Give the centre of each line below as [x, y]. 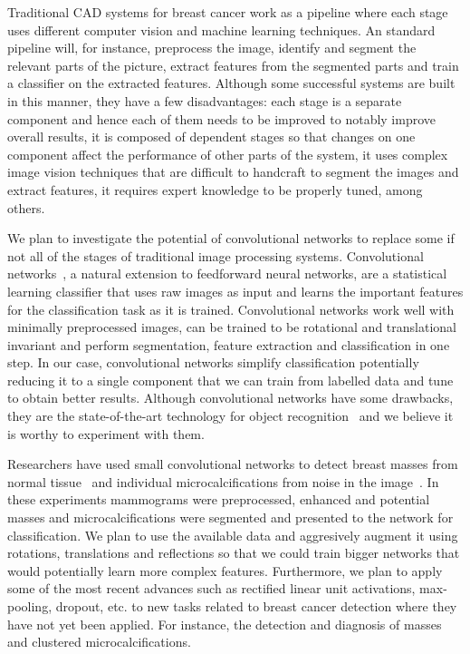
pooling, [30, 606]
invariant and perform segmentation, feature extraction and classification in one [229, 344]
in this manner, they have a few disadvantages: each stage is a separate [205, 100]
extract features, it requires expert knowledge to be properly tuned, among [215, 189]
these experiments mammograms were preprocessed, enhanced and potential [219, 499]
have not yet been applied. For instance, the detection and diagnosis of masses [225, 624]
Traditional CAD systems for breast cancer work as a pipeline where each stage [228, 12]
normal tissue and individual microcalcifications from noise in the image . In [223, 481]
